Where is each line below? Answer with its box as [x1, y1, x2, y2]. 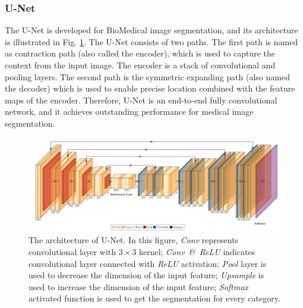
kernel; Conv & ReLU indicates [138, 245, 255, 257]
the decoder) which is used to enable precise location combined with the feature [5, 82, 295, 95]
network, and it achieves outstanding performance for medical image [5, 105, 254, 118]
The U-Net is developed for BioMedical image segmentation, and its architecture [5, 24, 298, 36]
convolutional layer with [29, 245, 116, 257]
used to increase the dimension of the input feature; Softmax [29, 280, 248, 293]
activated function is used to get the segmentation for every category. [29, 292, 280, 304]
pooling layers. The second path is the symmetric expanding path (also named [5, 70, 290, 83]
